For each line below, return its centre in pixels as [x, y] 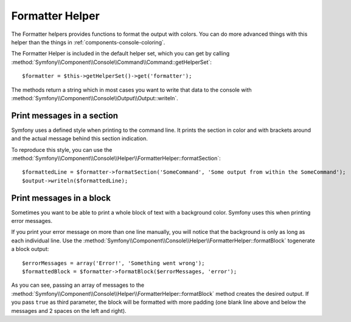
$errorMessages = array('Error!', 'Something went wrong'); [113, 263]
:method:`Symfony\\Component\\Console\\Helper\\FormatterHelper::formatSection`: [116, 158]
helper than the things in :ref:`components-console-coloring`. [88, 42]
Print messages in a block [61, 198]
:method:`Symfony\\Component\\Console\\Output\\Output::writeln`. [95, 98]
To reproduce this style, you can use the [62, 149]
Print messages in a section [65, 115]
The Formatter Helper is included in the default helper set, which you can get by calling [120, 53]
